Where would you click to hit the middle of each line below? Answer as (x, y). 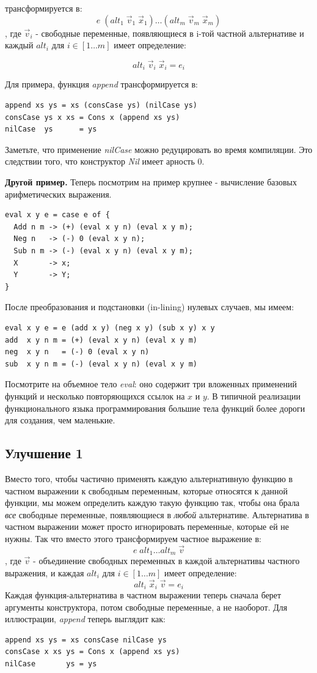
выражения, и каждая (45, 572)
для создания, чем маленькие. (60, 420)
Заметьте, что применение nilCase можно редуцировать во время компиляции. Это (159, 149)
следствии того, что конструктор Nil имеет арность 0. (105, 161)
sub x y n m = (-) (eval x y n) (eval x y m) (101, 364)
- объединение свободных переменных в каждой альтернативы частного (166, 561)
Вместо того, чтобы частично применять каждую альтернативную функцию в (149, 478)
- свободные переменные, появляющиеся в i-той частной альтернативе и (170, 33)
